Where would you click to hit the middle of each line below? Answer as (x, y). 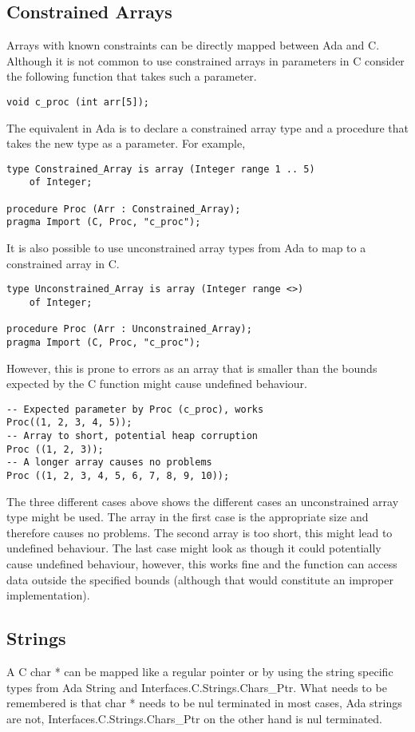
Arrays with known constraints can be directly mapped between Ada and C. (193, 45)
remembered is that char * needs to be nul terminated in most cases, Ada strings (204, 703)
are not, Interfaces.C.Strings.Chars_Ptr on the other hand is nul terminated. (194, 718)
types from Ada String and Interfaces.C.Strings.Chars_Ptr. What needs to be (197, 687)
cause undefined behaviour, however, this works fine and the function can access (202, 564)
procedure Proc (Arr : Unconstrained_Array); (129, 329)
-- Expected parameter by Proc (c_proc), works (135, 409)
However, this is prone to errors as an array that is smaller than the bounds (192, 368)
